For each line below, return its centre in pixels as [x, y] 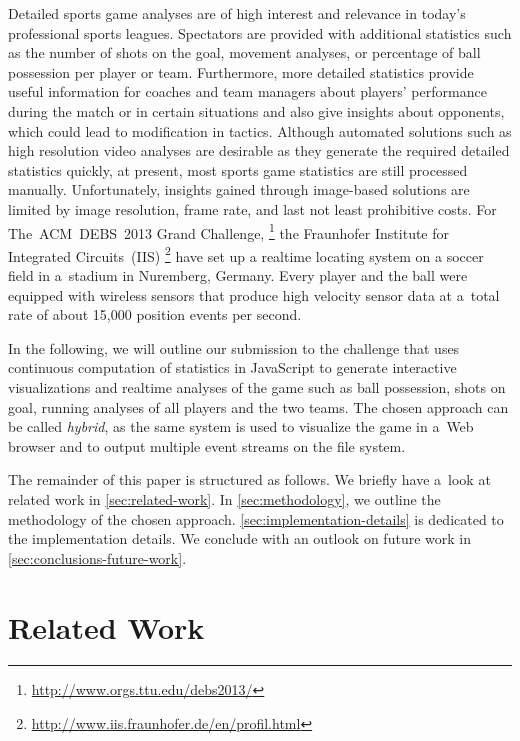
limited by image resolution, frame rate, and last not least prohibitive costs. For [252, 208]
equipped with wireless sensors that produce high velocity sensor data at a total [254, 294]
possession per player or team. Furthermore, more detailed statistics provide [241, 71]
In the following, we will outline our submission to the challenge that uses [234, 347]
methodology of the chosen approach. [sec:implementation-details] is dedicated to [256, 518]
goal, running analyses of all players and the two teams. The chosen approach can [258, 406]
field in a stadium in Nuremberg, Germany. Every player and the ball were [238, 275]
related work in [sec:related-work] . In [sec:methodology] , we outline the [224, 498]
